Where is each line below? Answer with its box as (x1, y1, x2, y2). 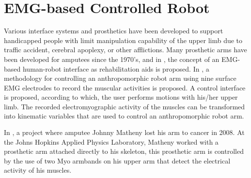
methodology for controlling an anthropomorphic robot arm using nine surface (4, 73, 236, 83)
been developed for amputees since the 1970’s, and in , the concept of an (4, 54, 220, 64)
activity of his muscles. (4, 165, 72, 175)
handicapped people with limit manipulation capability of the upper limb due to (4, 35, 243, 45)
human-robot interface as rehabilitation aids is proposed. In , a (22, 63, 209, 74)
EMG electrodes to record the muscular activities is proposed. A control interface (4, 82, 246, 92)
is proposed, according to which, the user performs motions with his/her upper (4, 92, 238, 102)
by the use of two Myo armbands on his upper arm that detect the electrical (4, 155, 231, 165)
